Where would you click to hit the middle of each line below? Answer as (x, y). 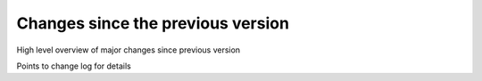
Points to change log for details (74, 66)
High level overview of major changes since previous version (129, 50)
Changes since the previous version (153, 23)
